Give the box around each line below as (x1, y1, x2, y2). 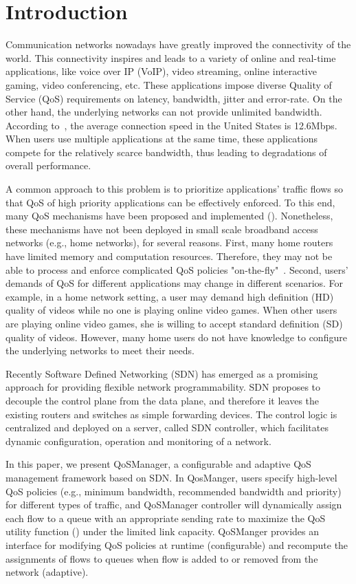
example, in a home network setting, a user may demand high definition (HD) (5, 289, 334, 303)
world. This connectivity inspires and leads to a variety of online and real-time (5, 50, 336, 65)
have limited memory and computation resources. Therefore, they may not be (5, 249, 333, 263)
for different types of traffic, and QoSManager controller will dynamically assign (5, 497, 342, 512)
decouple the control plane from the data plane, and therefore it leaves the (5, 393, 320, 407)
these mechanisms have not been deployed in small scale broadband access (5, 221, 318, 236)
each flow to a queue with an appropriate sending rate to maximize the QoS (5, 510, 326, 525)
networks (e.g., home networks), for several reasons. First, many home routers (5, 235, 333, 250)
